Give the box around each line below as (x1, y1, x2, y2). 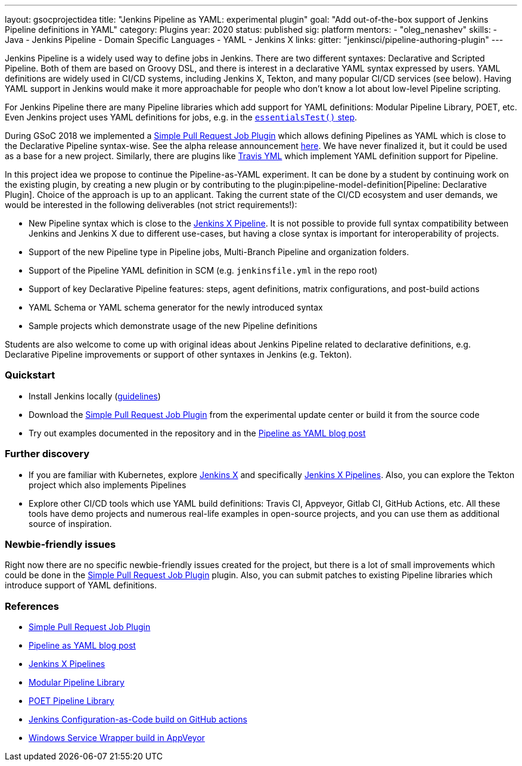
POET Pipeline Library (29, 696, 114, 706)
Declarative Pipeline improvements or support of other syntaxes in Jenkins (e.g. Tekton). (5, 349, 352, 359)
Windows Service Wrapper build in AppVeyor (29, 733, 205, 743)
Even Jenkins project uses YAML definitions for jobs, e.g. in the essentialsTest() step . (5, 112, 358, 122)
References (5, 600, 59, 612)
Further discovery (5, 448, 90, 460)
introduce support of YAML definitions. (5, 580, 157, 591)
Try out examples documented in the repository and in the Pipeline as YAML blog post (29, 427, 366, 438)
